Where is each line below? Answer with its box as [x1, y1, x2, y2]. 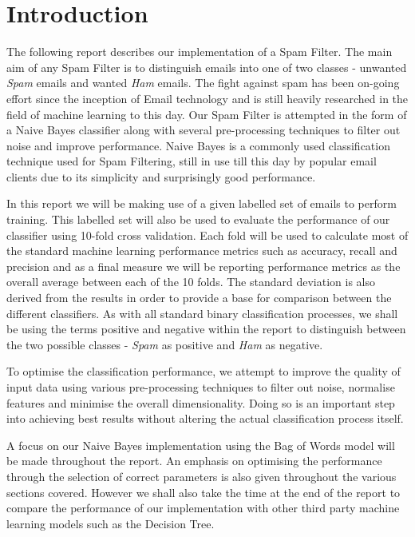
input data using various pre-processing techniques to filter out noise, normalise [6, 379, 395, 395]
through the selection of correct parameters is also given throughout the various [6, 467, 397, 484]
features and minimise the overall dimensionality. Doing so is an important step [6, 394, 395, 411]
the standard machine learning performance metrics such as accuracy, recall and [6, 242, 397, 259]
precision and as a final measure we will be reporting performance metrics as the [6, 257, 401, 274]
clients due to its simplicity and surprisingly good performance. [6, 168, 316, 185]
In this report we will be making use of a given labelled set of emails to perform [6, 195, 397, 212]
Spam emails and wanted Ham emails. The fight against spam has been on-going [6, 74, 400, 91]
